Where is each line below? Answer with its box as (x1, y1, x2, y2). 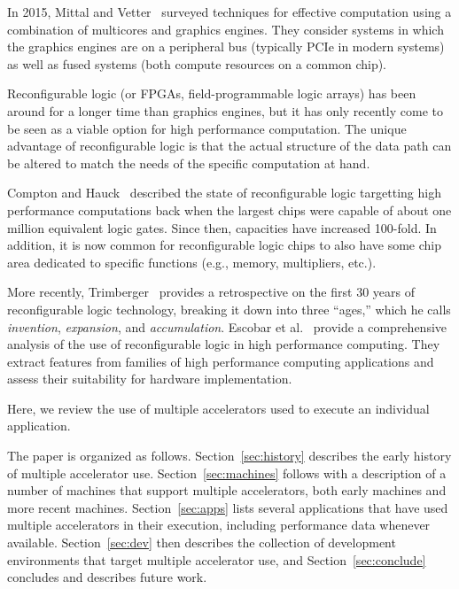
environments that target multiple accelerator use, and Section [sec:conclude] (7, 550, 426, 569)
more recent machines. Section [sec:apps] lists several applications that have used (7, 498, 448, 516)
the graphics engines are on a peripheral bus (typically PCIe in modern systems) (7, 37, 445, 56)
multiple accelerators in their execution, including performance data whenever (7, 515, 431, 534)
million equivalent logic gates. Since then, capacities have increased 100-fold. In (7, 218, 437, 236)
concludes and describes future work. (7, 568, 207, 586)
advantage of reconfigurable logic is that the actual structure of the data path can (7, 136, 452, 155)
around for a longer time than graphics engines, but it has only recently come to (7, 101, 443, 120)
